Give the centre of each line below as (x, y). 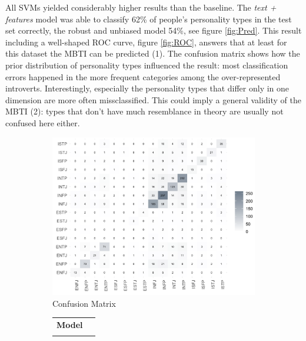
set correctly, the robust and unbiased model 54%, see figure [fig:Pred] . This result (154, 30)
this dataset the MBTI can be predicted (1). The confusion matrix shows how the (153, 53)
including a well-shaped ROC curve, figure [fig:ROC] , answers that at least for (146, 42)
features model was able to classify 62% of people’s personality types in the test (149, 19)
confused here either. (43, 122)
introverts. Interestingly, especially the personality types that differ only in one (147, 88)
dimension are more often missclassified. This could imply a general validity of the (154, 99)
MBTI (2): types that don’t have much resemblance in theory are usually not (144, 111)
